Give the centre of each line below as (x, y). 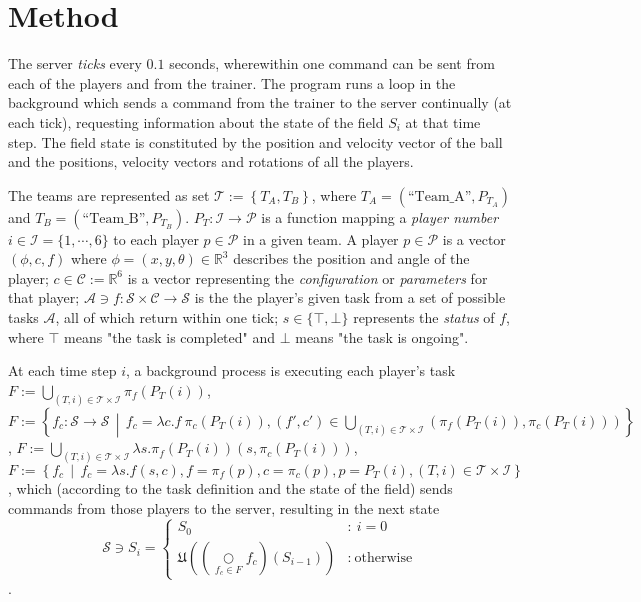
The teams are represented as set (109, 194)
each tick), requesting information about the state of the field (196, 121)
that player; (44, 297)
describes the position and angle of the (351, 258)
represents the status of (424, 317)
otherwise (383, 557)
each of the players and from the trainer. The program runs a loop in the (232, 82)
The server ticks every (75, 63)
